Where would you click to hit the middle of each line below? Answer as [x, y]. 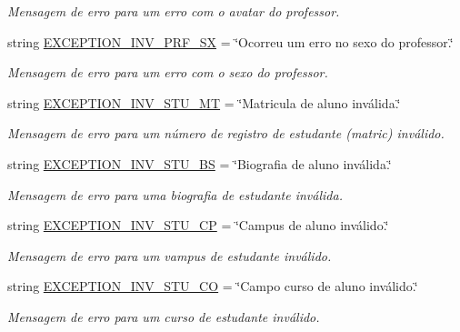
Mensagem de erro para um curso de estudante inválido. [164, 316]
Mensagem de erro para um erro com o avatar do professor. [174, 11]
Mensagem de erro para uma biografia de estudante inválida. [175, 194]
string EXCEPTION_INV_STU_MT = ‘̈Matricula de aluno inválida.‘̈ [204, 102]
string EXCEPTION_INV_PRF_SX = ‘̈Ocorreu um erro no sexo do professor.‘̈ [230, 41]
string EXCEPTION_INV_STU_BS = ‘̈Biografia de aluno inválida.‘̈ [200, 163]
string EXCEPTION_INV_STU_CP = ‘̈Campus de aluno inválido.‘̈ [198, 225]
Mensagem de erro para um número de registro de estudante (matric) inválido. [226, 133]
